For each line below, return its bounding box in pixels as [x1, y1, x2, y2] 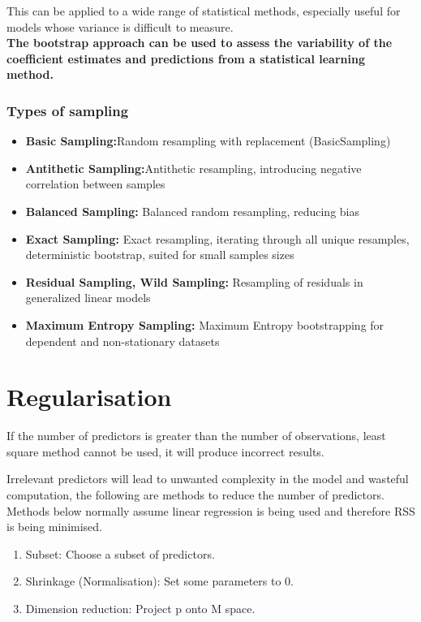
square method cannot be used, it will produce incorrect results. [6, 443, 324, 460]
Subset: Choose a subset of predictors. [25, 545, 215, 562]
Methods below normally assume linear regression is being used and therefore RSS [6, 502, 415, 519]
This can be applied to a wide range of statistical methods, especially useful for [6, 2, 401, 19]
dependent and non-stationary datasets [25, 332, 220, 349]
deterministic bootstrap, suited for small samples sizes [25, 246, 294, 263]
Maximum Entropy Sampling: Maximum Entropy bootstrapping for [25, 316, 384, 333]
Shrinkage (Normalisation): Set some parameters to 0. [25, 572, 294, 590]
